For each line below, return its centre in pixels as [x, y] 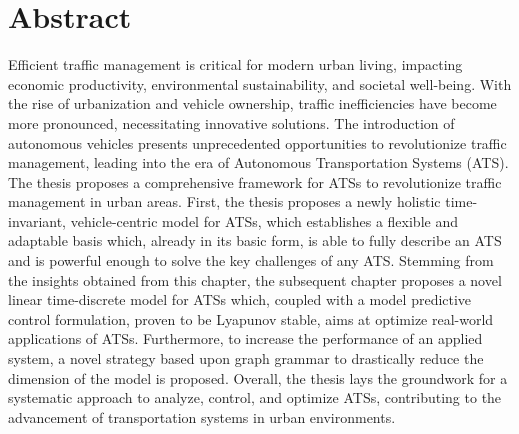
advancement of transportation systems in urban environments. [202, 416]
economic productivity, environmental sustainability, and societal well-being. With [260, 83]
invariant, [37, 220]
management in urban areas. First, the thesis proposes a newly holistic [224, 201]
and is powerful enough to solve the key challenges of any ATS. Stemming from [251, 260]
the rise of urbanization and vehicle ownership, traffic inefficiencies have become [252, 103]
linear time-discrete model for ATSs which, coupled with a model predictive [240, 299]
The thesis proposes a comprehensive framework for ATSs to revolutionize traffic [255, 181]
